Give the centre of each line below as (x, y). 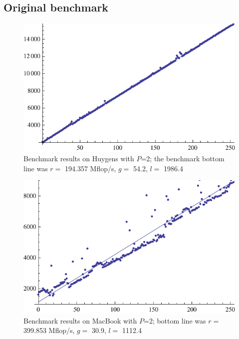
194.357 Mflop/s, (90, 168)
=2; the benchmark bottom (183, 159)
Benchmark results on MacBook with (80, 320)
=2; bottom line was (175, 320)
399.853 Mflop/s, (49, 330)
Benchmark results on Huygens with (79, 159)
